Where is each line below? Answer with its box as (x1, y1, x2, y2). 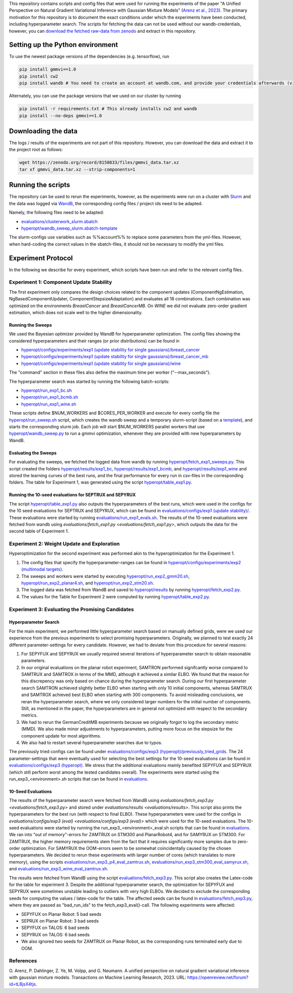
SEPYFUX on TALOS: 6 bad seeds (21, 925, 90, 930)
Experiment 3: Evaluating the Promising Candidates (9, 606, 134, 613)
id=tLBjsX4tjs (9, 981, 36, 987)
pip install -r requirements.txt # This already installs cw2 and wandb (19, 106, 197, 112)
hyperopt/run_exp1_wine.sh (21, 401, 77, 407)
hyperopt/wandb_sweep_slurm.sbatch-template (21, 225, 118, 231)
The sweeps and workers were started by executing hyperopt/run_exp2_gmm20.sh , (21, 573, 190, 579)
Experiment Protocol (9, 254, 73, 262)
